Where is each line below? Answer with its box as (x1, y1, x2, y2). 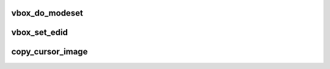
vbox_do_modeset (11, 8, 84, 18)
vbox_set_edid (11, 27, 68, 38)
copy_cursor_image (11, 47, 88, 57)
